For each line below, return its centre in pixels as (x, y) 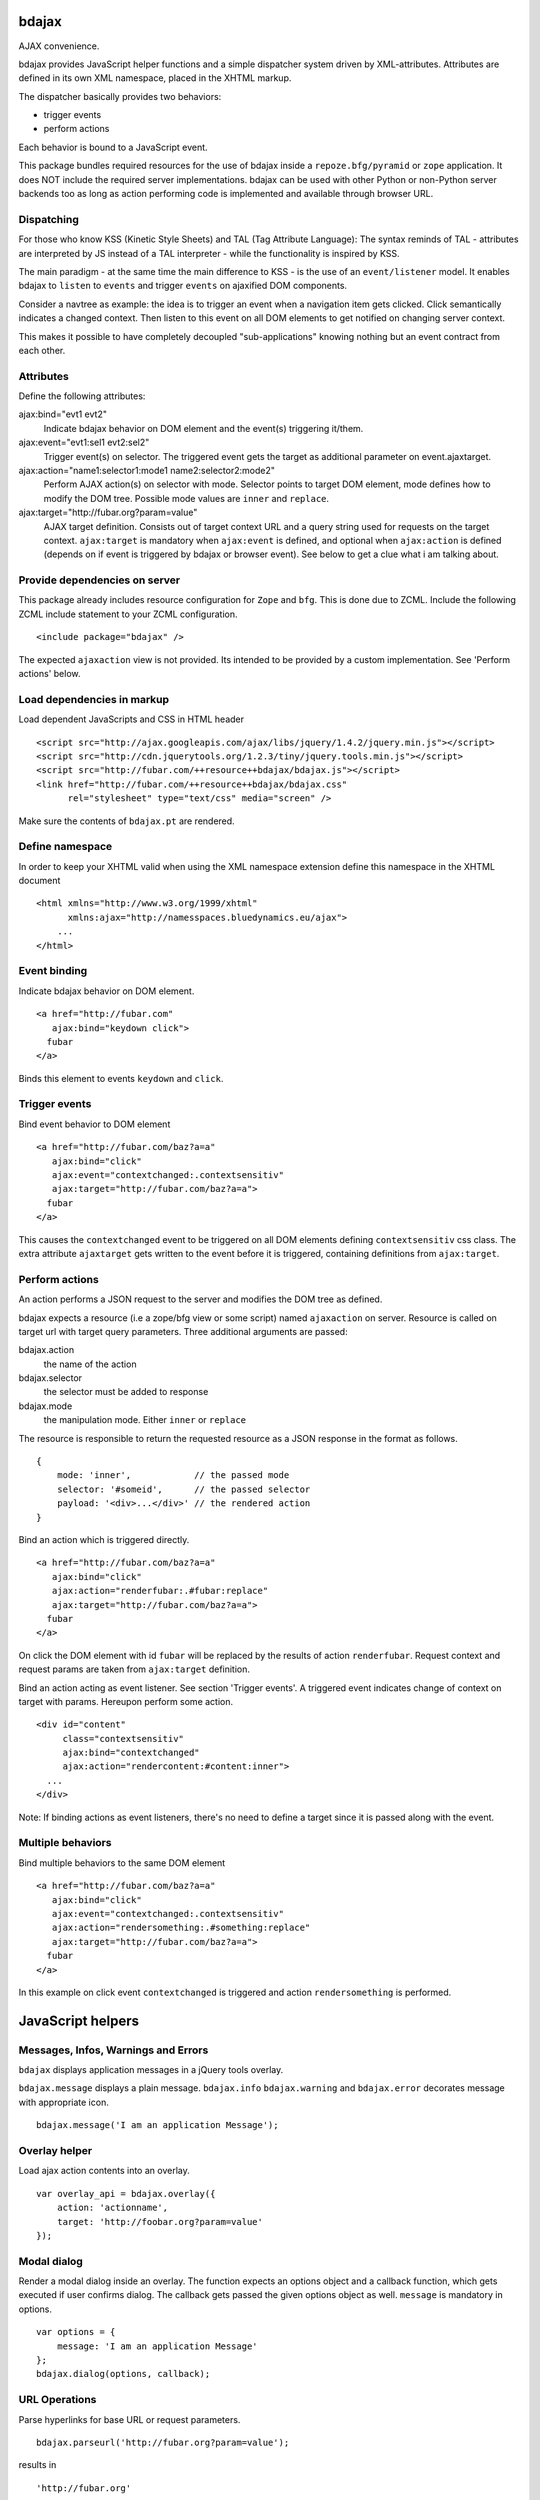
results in (37, 2465)
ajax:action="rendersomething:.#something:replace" (181, 1928)
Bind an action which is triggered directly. (104, 1539)
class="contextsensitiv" (123, 1738)
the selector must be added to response (126, 1392)
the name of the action (90, 1364)
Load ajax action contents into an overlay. (104, 2171)
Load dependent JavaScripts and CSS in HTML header (131, 719)
